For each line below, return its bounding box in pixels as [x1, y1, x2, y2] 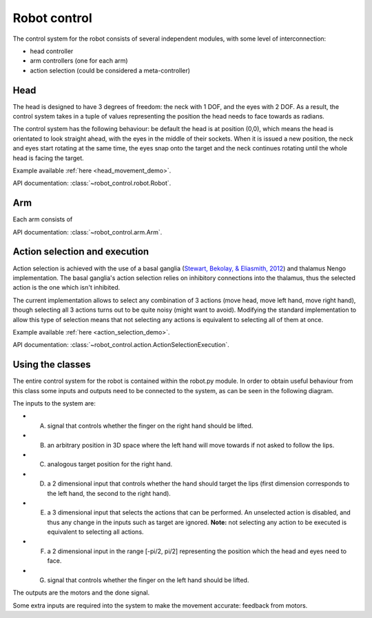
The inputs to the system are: [12, 399, 96, 407]
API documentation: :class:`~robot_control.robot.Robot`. [12, 179, 172, 188]
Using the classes [12, 359, 91, 370]
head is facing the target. [12, 154, 84, 162]
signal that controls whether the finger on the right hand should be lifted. [47, 421, 254, 430]
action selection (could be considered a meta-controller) [30, 66, 191, 74]
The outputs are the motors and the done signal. [12, 588, 150, 597]
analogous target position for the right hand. [47, 460, 173, 468]
